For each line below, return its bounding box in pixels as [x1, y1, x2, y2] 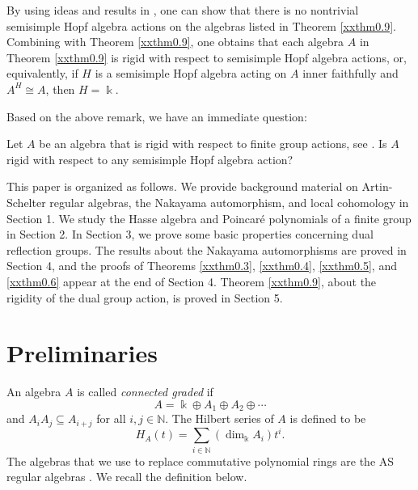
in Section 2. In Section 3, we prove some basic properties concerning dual [6, 226, 374, 243]
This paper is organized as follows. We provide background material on [6, 178, 358, 195]
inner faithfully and [302, 65, 399, 82]
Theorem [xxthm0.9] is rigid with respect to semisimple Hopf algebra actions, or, [6, 49, 407, 65]
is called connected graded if [77, 383, 213, 400]
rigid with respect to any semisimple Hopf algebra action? [6, 150, 293, 167]
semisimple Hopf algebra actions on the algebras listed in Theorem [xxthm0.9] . [6, 17, 396, 34]
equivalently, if [6, 65, 78, 82]
